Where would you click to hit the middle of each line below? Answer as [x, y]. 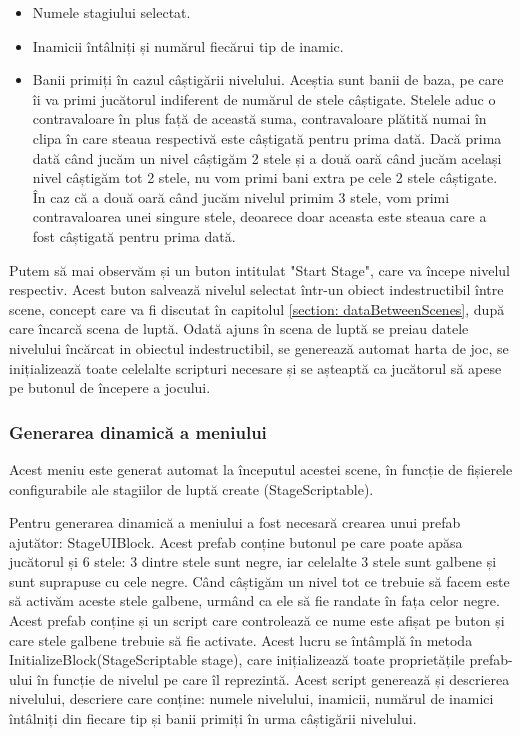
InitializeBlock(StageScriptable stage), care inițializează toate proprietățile [237, 659]
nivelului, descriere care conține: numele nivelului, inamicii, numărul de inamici [251, 698]
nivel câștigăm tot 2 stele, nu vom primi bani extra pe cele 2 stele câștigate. [265, 177]
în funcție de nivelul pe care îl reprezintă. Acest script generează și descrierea [273, 678]
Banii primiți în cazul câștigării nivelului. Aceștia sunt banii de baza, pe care [268, 79]
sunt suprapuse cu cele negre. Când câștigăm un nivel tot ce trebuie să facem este [259, 580]
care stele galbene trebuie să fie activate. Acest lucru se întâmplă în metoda [241, 639]
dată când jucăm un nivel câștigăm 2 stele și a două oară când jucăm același [267, 157]
